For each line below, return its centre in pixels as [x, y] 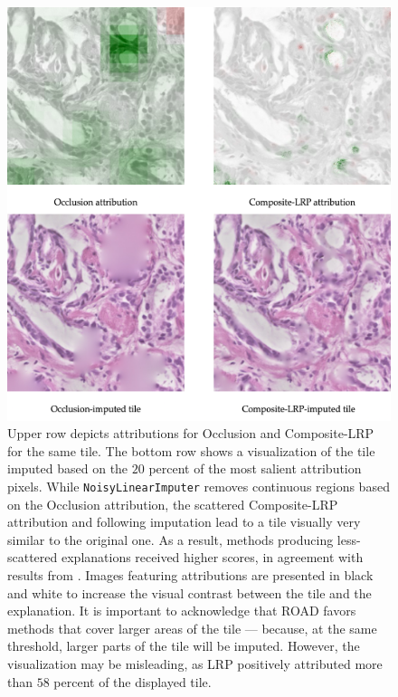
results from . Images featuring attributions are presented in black [190, 575]
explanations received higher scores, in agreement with [212, 557]
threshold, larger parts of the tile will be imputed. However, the [184, 646]
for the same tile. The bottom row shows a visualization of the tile [191, 450]
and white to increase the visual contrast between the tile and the [190, 592]
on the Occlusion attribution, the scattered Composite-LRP [173, 504]
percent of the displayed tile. [133, 681]
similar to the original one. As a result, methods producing [171, 539]
